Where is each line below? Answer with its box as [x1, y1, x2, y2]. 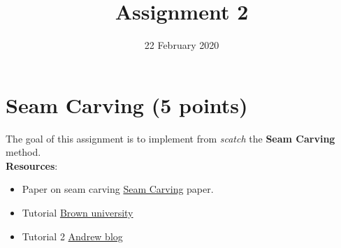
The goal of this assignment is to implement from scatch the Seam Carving [6, 131, 335, 145]
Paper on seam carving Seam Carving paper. [22, 182, 214, 196]
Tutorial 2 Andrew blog [22, 228, 123, 243]
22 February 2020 [144, 38, 219, 52]
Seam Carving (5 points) [6, 90, 248, 119]
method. [6, 145, 41, 159]
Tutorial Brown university [22, 205, 133, 220]
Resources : [6, 158, 58, 173]
